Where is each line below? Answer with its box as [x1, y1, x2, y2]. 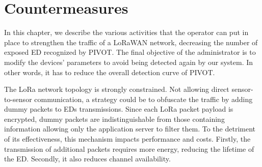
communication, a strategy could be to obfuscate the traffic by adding [34, 93, 253, 104]
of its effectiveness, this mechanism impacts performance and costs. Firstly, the [4, 133, 251, 144]
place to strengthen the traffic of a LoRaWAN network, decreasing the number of [4, 37, 258, 47]
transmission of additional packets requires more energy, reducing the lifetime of [4, 143, 254, 154]
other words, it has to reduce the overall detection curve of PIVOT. [4, 66, 215, 77]
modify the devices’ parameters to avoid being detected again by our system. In [4, 56, 253, 67]
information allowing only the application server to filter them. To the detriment [4, 123, 256, 134]
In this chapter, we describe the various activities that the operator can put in [4, 27, 249, 38]
